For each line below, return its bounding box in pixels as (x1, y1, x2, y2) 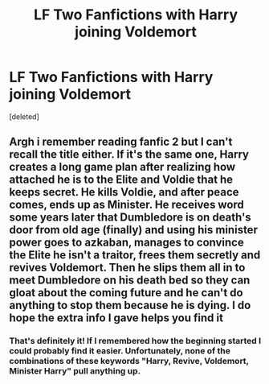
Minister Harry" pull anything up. (9, 365, 141, 377)
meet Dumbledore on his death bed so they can (9, 274, 251, 287)
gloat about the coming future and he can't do (9, 286, 243, 299)
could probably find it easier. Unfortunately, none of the (9, 345, 231, 357)
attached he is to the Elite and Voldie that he (9, 173, 234, 187)
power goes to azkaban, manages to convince (9, 236, 244, 250)
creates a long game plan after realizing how (9, 160, 236, 174)
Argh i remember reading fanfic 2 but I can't (9, 135, 233, 149)
